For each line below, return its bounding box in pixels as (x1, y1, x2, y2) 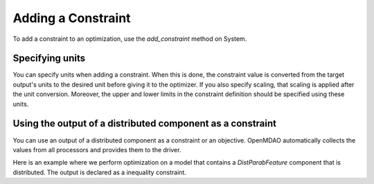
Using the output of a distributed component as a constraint (12, 118, 277, 129)
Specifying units (12, 53, 86, 64)
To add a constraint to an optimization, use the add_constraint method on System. (12, 35, 247, 43)
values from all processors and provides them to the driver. (12, 145, 181, 154)
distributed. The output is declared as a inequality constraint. (12, 168, 187, 176)
